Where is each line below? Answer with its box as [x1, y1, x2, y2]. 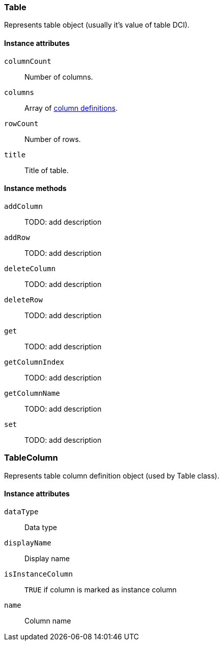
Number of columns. [24, 72, 93, 81]
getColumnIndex [4, 357, 65, 366]
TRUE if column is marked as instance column [24, 585, 177, 594]
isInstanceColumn [4, 569, 73, 578]
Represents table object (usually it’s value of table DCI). [4, 20, 190, 30]
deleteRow [4, 295, 43, 304]
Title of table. [24, 165, 69, 175]
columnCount [4, 57, 51, 65]
